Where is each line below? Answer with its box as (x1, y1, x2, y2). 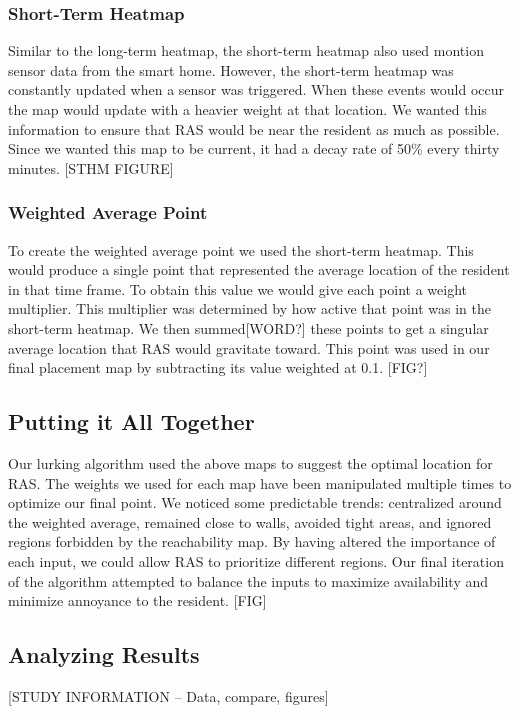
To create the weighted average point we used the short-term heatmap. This (8, 239, 474, 260)
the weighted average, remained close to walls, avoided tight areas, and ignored (8, 511, 492, 532)
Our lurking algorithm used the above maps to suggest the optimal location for (8, 452, 493, 473)
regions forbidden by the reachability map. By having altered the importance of (8, 531, 496, 552)
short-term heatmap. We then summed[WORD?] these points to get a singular (8, 317, 489, 338)
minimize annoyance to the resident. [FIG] (8, 590, 267, 611)
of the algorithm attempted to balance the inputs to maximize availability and (8, 570, 489, 591)
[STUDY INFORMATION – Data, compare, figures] (8, 685, 329, 706)
